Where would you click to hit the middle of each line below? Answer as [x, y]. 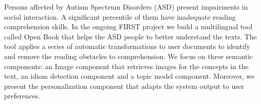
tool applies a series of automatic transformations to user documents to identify [127, 46]
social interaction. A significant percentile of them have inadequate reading [120, 16]
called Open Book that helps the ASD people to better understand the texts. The [130, 36]
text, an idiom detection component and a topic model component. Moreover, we [129, 76]
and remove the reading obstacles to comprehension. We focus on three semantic [128, 56]
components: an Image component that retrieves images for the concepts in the [126, 66]
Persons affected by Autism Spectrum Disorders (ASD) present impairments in [126, 7]
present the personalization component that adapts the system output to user [124, 86]
